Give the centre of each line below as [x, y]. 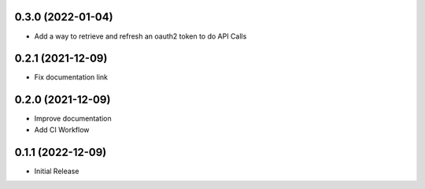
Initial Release [57, 171]
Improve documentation [73, 119]
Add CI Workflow [62, 129]
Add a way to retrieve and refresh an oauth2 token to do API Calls [140, 36]
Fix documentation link [71, 77]
